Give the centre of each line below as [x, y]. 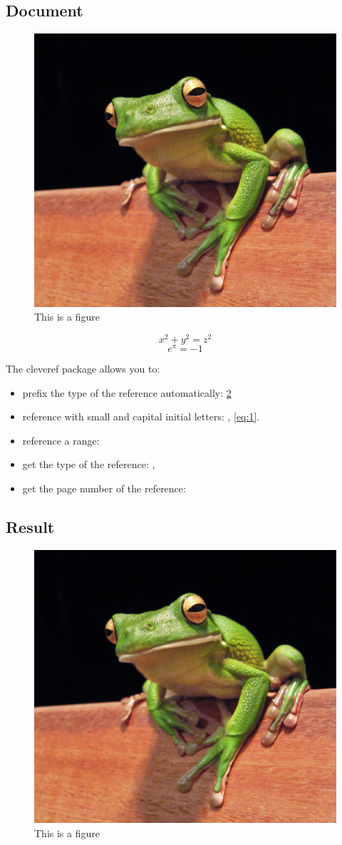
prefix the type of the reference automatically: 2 [127, 392]
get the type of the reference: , [89, 464]
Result [30, 526]
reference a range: [61, 440]
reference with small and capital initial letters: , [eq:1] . [141, 416]
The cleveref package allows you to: [83, 368]
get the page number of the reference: [104, 488]
